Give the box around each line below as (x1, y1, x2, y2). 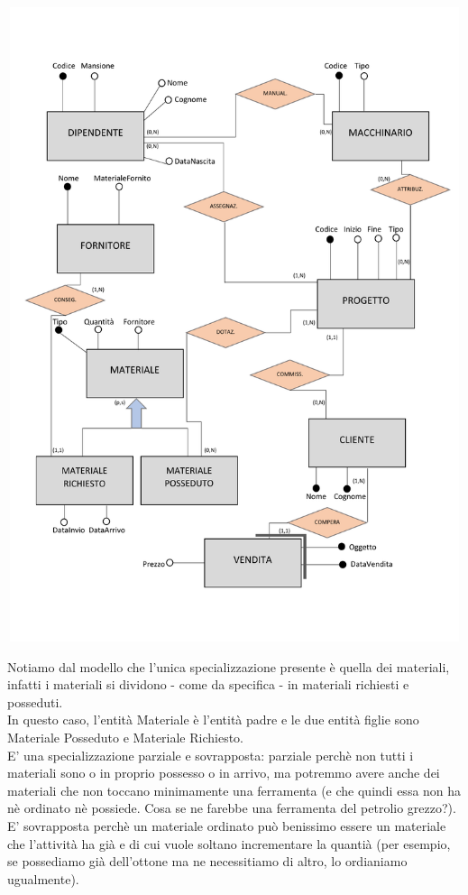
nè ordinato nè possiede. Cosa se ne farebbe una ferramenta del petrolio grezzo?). (7, 798, 456, 817)
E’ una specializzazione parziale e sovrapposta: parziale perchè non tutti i (7, 745, 414, 764)
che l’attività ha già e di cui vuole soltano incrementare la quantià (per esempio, (7, 834, 451, 853)
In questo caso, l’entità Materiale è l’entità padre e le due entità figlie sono (7, 710, 419, 729)
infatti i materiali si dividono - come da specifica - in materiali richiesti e (7, 675, 409, 694)
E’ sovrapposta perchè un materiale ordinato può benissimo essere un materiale (7, 816, 446, 835)
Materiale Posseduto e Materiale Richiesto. (7, 727, 244, 746)
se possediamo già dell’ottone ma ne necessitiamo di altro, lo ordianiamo (7, 852, 408, 871)
